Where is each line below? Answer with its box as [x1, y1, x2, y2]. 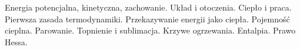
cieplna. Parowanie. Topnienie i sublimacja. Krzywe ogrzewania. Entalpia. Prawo [5, 24, 296, 36]
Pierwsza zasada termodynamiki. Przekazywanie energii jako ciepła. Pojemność [5, 12, 290, 25]
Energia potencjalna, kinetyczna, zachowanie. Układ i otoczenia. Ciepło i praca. [5, 1, 292, 13]
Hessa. [5, 35, 28, 48]
